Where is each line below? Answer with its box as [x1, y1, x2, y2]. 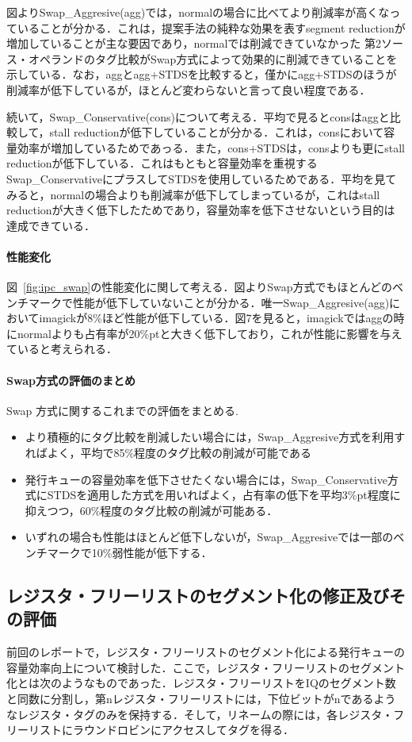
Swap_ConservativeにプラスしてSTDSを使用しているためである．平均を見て [6, 170, 397, 186]
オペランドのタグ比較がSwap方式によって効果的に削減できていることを [28, 50, 398, 67]
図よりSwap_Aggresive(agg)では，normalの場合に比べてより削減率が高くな [6, 4, 390, 20]
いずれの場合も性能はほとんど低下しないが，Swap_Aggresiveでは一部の [25, 529, 394, 545]
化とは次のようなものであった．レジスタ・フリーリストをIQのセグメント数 [6, 675, 396, 691]
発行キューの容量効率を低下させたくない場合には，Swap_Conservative [25, 471, 387, 487]
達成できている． [6, 217, 95, 233]
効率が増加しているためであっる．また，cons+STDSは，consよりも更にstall [17, 139, 405, 156]
